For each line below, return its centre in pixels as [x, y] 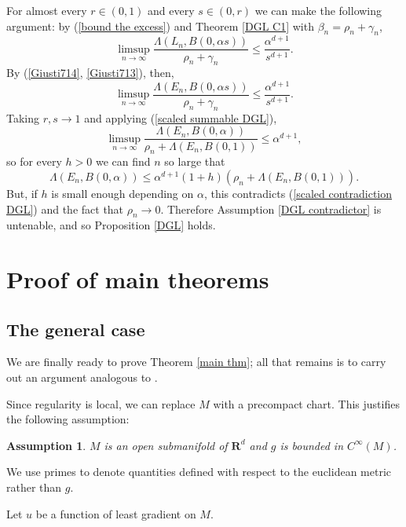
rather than [34, 487]
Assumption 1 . [46, 445]
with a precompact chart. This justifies [306, 403]
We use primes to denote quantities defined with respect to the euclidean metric [199, 472]
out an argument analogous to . [82, 377]
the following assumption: [68, 419]
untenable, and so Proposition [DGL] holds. [111, 225]
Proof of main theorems [138, 279]
